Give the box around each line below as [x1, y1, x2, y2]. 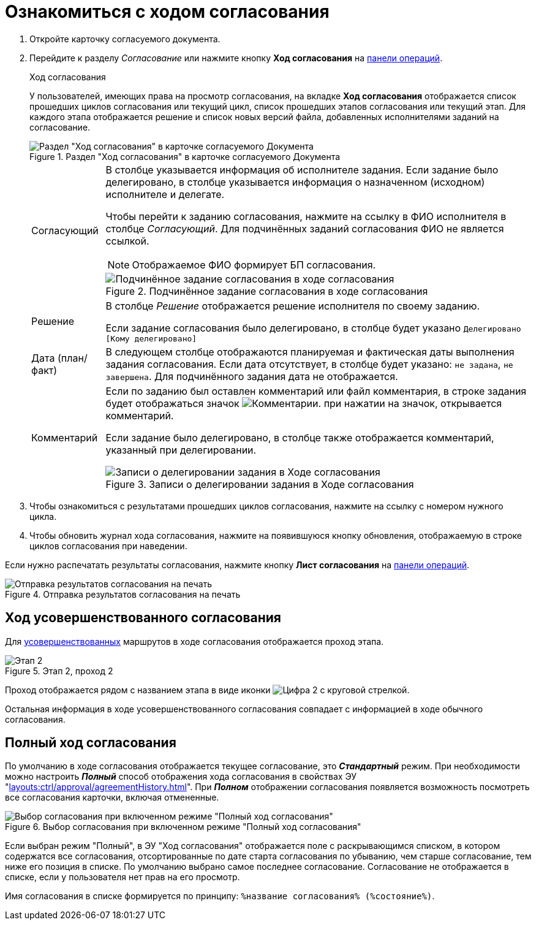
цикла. [29, 511, 57, 522]
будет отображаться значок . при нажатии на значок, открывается [105, 397, 502, 409]
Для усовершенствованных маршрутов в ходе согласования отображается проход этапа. [5, 636, 384, 647]
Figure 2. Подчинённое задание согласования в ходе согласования [105, 284, 428, 297]
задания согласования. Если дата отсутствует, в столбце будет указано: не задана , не [105, 357, 513, 370]
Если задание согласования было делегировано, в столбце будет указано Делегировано [105, 321, 521, 334]
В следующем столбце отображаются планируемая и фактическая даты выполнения [105, 345, 515, 358]
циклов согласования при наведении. [29, 540, 187, 551]
